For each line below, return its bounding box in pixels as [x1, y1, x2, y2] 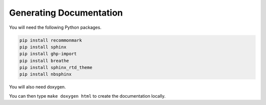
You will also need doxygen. [9, 84, 66, 90]
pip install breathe [19, 58, 69, 63]
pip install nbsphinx [19, 71, 72, 77]
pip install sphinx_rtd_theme [19, 65, 93, 70]
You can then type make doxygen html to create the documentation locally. [9, 93, 166, 99]
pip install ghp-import [19, 51, 77, 57]
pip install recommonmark [19, 37, 82, 43]
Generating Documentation [9, 7, 123, 18]
